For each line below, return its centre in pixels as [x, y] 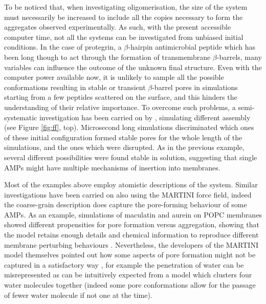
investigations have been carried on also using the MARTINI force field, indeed [128, 194]
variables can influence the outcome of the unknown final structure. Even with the [133, 67]
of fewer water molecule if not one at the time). [78, 295]
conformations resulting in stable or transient [75, 87]
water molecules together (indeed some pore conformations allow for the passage [130, 285]
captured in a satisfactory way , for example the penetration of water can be [124, 264]
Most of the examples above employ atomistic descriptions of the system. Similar [131, 184]
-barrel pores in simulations [195, 87]
